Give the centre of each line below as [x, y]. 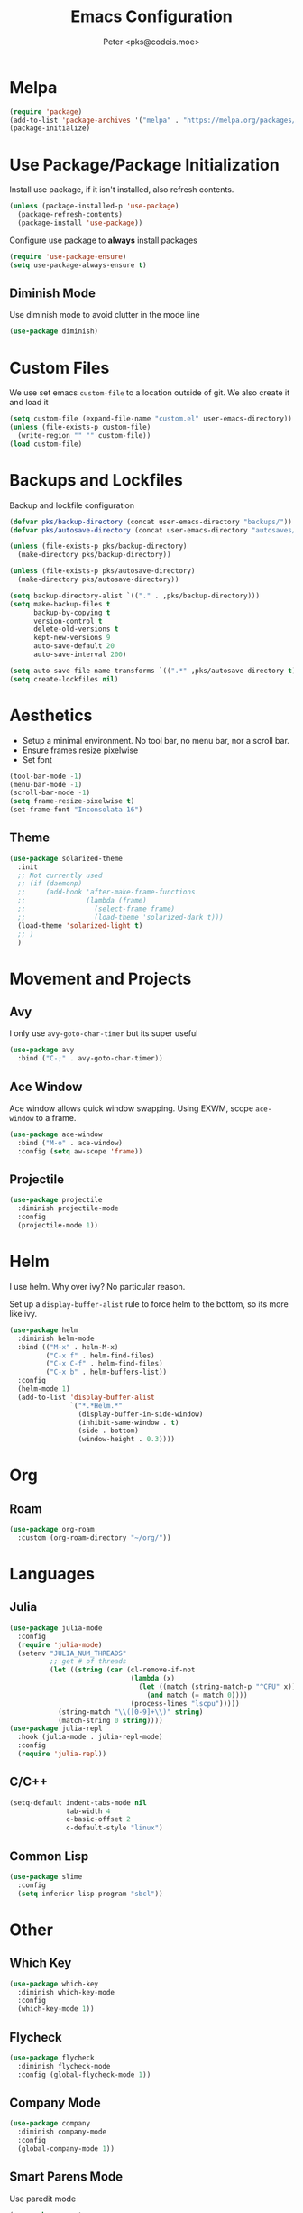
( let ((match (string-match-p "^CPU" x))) [219, 1687]
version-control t [68, 621]
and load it [29, 403]
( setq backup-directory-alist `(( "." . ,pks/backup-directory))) [134, 596]
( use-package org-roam [52, 1530]
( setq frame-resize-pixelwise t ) [72, 801]
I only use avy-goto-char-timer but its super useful [104, 1033]
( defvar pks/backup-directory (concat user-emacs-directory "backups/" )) [151, 522]
